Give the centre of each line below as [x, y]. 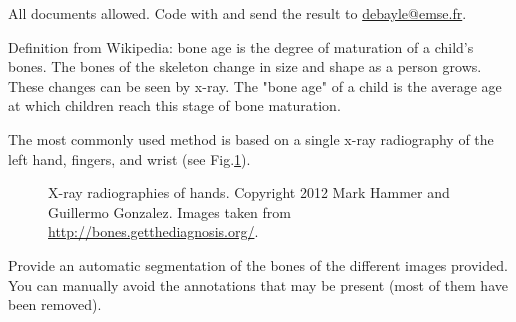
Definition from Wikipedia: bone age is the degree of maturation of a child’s [241, 46]
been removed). [55, 304]
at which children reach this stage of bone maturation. [174, 105]
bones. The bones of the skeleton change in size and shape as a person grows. [245, 66]
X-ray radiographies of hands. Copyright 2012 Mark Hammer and [249, 192]
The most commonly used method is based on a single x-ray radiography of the [251, 138]
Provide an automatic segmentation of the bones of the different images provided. [258, 264]
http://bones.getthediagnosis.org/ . [153, 231]
